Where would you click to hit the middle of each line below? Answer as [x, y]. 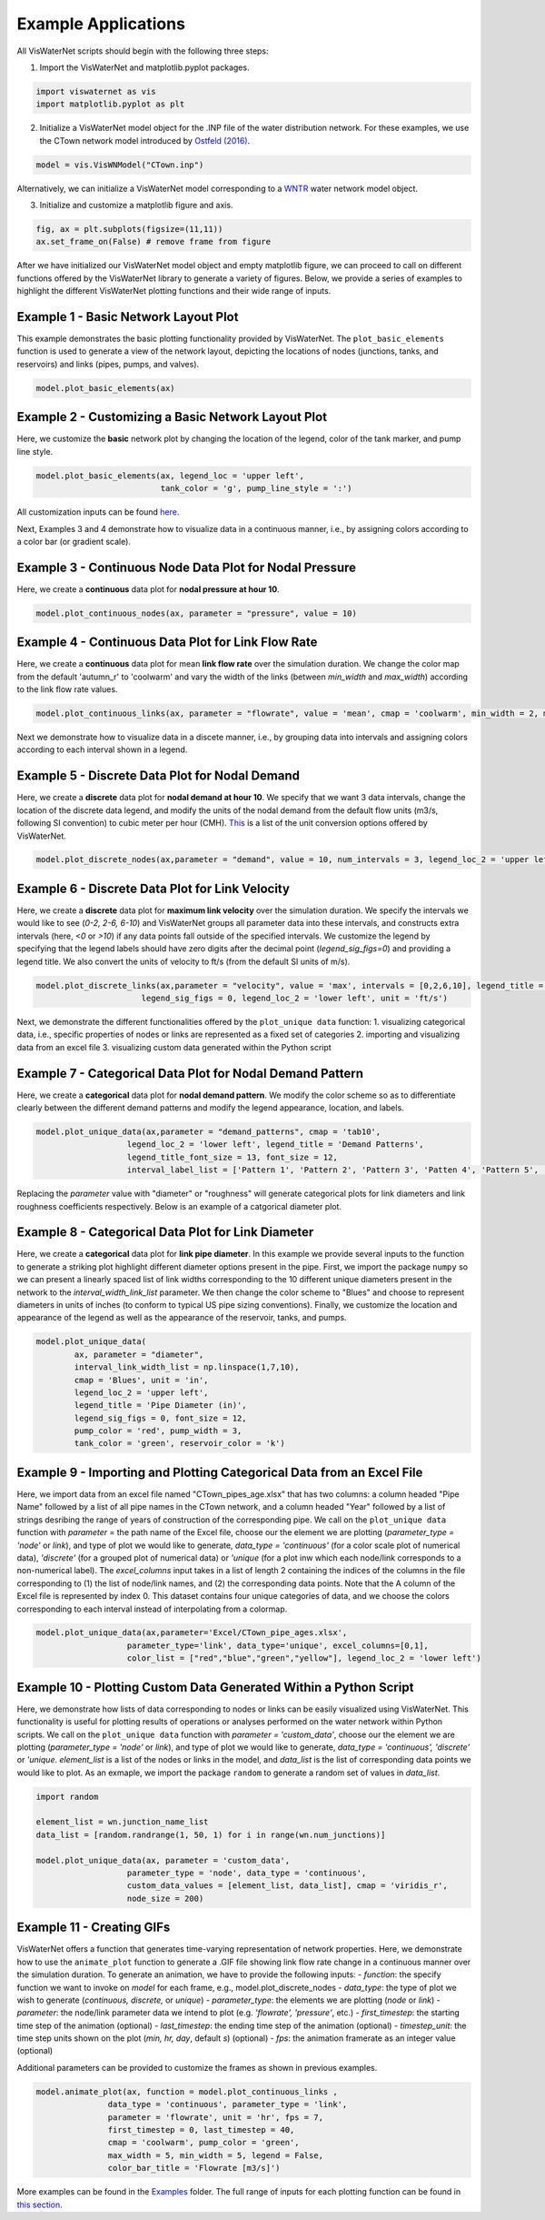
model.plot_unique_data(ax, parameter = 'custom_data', [163, 1860]
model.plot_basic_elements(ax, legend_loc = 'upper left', [170, 476]
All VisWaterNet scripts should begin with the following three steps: [143, 51]
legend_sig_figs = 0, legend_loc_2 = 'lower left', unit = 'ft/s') [295, 998]
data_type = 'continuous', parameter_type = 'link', [228, 2104]
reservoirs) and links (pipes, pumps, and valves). [108, 364]
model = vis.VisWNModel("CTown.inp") [120, 165]
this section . [40, 2205]
